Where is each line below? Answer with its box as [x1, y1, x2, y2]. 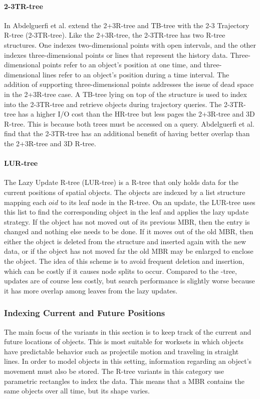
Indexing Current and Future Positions [4, 307, 165, 319]
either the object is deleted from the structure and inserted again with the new [4, 236, 246, 246]
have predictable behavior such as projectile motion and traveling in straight [4, 346, 239, 356]
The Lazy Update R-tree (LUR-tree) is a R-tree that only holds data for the [4, 177, 238, 187]
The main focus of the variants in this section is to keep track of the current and [4, 326, 251, 337]
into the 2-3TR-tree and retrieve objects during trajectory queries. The [4, 98, 222, 109]
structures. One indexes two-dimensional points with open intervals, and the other [4, 39, 256, 50]
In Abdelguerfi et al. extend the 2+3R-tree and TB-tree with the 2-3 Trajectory [4, 20, 249, 30]
